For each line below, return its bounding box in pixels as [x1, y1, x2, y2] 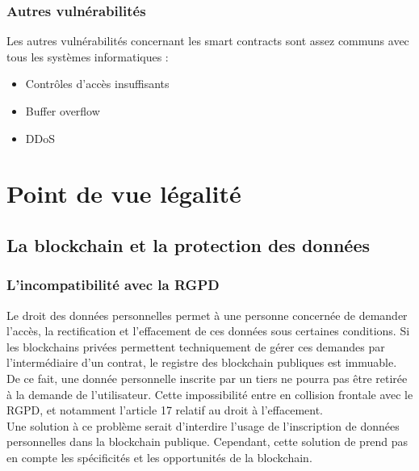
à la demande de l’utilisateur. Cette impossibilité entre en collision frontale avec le [6, 385, 413, 402]
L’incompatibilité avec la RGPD [6, 275, 220, 295]
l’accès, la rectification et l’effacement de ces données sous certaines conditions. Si [6, 322, 410, 339]
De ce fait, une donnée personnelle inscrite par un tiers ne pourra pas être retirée [6, 369, 408, 386]
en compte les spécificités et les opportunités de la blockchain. [6, 448, 312, 465]
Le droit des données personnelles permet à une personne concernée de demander [6, 306, 408, 323]
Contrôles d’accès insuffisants [25, 75, 170, 92]
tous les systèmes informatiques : [6, 48, 169, 65]
